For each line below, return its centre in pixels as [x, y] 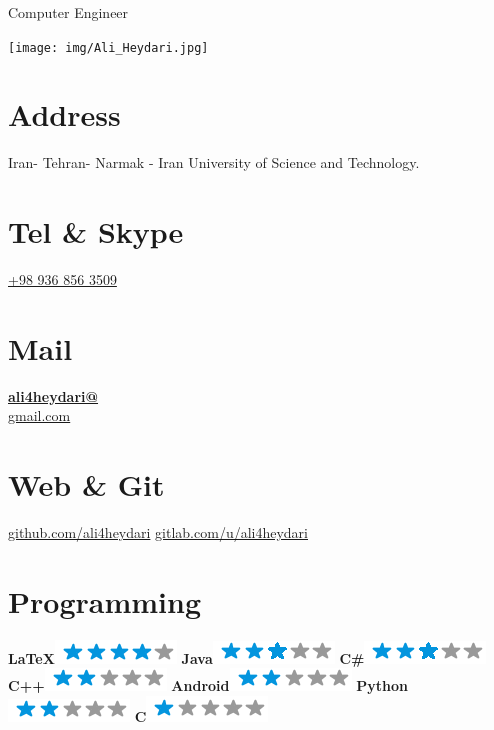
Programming [104, 600]
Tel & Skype [96, 231]
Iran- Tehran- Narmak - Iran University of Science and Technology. [214, 162]
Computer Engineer [68, 12]
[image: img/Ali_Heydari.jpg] [108, 47]
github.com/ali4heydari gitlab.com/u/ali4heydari [158, 532]
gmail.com [39, 415]
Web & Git [86, 484]
